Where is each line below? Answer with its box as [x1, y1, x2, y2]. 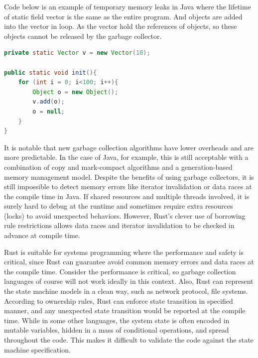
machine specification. [4, 344, 71, 355]
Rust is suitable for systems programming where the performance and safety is [4, 246, 244, 257]
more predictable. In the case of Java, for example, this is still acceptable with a [4, 152, 249, 162]
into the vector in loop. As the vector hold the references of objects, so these [4, 21, 237, 31]
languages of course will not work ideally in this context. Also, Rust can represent [4, 276, 254, 286]
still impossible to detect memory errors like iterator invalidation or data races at [4, 181, 252, 192]
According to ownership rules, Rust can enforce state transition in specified [4, 295, 233, 306]
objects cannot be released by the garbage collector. [4, 30, 162, 41]
